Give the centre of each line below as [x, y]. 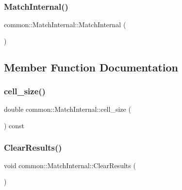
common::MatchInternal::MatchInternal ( [65, 25]
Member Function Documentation [91, 67]
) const [14, 125]
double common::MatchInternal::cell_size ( [67, 109]
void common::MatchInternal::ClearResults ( [70, 165]
